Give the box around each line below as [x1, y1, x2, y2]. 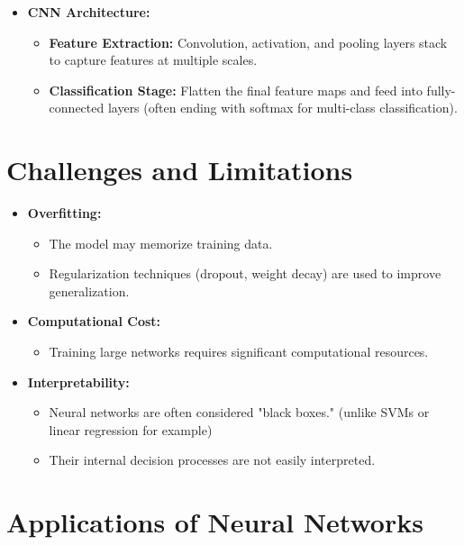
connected [49, 98, 105, 117]
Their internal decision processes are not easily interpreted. [49, 450, 376, 469]
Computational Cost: [27, 312, 161, 331]
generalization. [49, 281, 130, 300]
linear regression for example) [49, 420, 213, 439]
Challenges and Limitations [6, 151, 353, 188]
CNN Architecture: [27, 3, 150, 21]
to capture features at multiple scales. [49, 50, 258, 69]
